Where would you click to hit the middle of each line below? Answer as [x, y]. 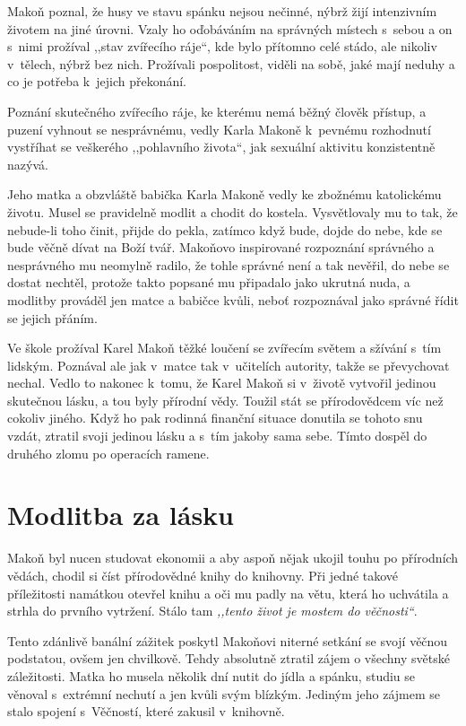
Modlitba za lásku [121, 515]
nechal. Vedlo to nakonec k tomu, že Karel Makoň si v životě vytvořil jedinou [222, 383]
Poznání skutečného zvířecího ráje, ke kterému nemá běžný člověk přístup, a [217, 111]
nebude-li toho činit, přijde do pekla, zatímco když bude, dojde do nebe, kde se [225, 229]
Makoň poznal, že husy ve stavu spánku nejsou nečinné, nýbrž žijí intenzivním [222, 11]
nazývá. [28, 164]
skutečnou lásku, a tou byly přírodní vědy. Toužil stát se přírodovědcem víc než [225, 400]
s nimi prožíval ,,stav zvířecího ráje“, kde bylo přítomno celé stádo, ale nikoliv [222, 46]
